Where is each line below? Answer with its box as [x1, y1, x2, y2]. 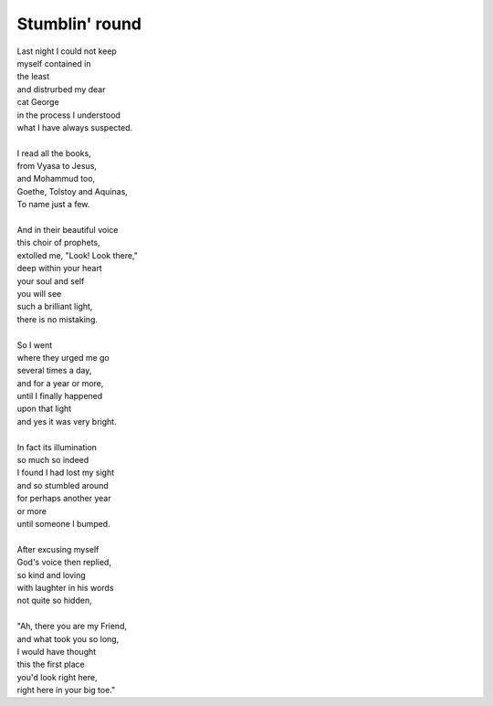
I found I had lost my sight [16, 467, 115, 479]
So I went [16, 339, 53, 351]
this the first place [16, 659, 86, 670]
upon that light [16, 403, 72, 415]
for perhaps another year [16, 493, 111, 504]
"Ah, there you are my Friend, [16, 621, 128, 632]
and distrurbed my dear [16, 83, 106, 95]
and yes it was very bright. [16, 416, 118, 427]
